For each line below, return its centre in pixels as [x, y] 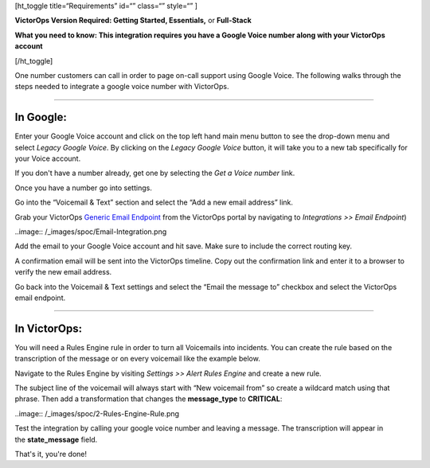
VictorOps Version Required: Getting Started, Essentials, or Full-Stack [133, 21]
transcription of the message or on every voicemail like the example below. [137, 359]
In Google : [41, 117]
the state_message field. [56, 439]
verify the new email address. [63, 272]
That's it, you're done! [51, 454]
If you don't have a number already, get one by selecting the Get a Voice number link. [155, 173]
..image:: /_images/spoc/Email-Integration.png [91, 232]
